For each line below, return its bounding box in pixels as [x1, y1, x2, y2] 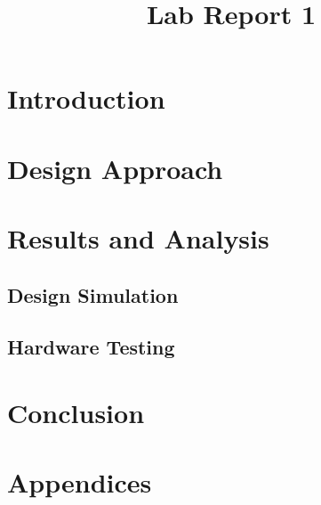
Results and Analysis [7, 220, 269, 257]
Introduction [7, 80, 165, 117]
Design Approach [7, 150, 223, 186]
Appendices [7, 464, 152, 501]
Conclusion [7, 395, 145, 431]
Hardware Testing [7, 333, 175, 361]
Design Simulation [7, 281, 179, 308]
